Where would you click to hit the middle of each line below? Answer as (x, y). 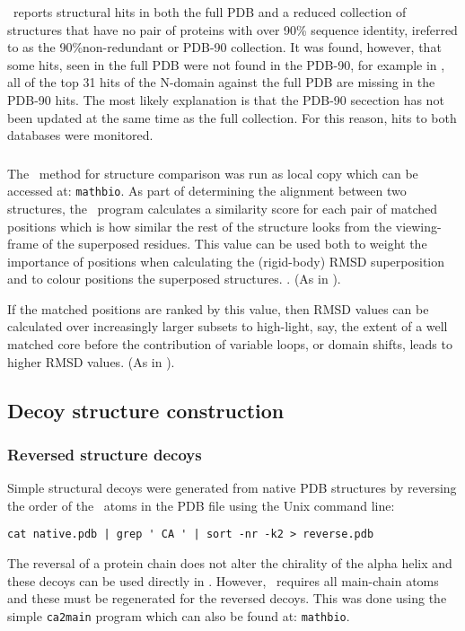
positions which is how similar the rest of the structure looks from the (200, 226)
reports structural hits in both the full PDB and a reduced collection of (210, 12)
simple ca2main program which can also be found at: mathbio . (179, 615)
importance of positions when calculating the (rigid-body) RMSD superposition (226, 261)
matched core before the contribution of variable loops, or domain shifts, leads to (230, 344)
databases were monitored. (80, 135)
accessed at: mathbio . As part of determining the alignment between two (207, 191)
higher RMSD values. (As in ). (91, 361)
